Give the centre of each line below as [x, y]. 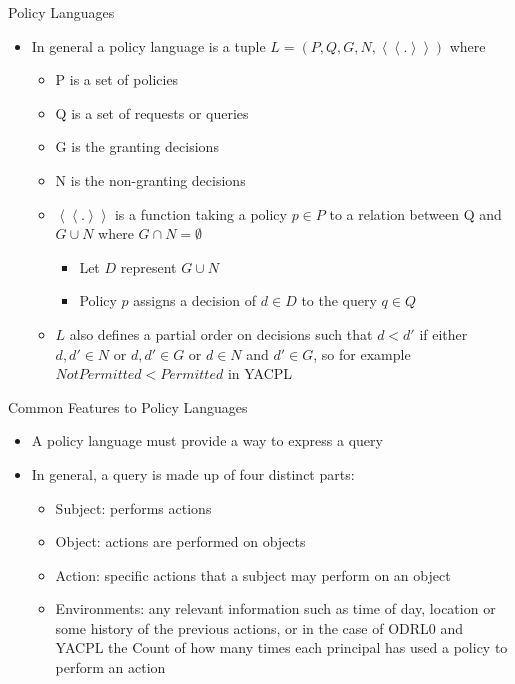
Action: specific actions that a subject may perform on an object [253, 574]
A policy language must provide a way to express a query [207, 440]
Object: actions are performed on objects [180, 541]
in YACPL [260, 373]
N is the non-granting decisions [150, 179]
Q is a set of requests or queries [152, 112]
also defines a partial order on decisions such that [221, 333]
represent [148, 266]
